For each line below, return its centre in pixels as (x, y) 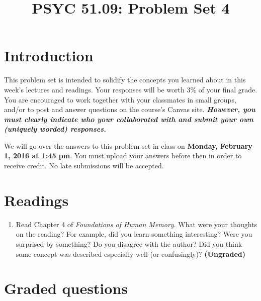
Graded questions (66, 288)
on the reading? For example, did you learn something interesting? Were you (134, 234)
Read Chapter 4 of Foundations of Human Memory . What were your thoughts (137, 224)
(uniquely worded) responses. (55, 129)
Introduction (49, 56)
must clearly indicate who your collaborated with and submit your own (129, 119)
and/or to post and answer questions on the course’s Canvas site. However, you (130, 109)
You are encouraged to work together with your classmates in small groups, (120, 99)
